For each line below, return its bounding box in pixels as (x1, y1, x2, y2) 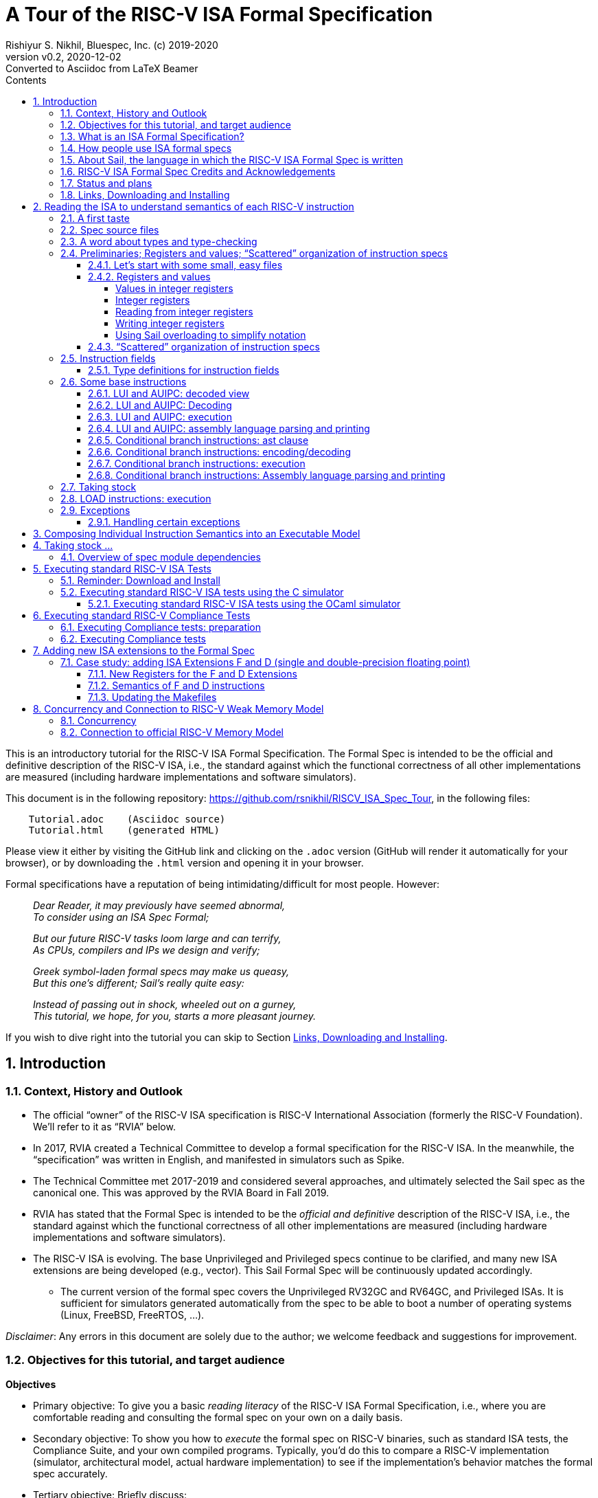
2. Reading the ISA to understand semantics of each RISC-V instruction (33, 200, 354, 212)
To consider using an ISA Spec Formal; (33, 910, 209, 923)
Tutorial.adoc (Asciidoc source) (28, 813, 226, 825)
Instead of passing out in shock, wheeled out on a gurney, (33, 998, 297, 1010)
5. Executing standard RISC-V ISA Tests (33, 562, 211, 574)
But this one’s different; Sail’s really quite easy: (33, 976, 244, 989)
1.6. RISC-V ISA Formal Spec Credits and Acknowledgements (60, 165, 336, 177)
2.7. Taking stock (60, 480, 137, 493)
